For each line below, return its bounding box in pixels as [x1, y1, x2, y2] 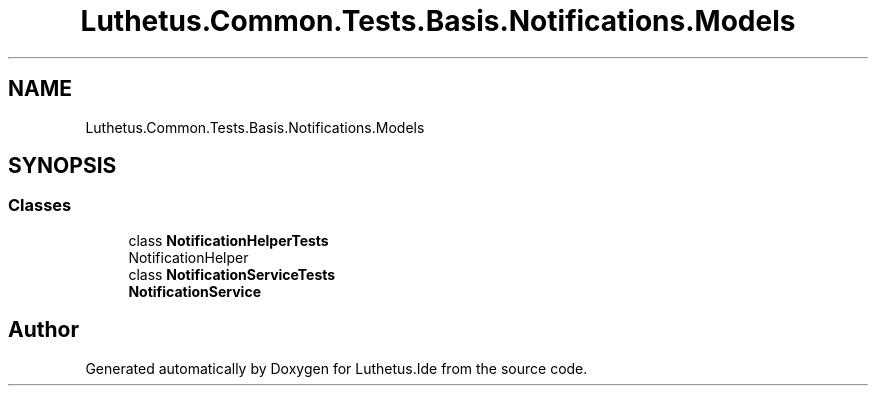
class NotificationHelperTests [128, 231, 329, 249]
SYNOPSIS [8, 153, 117, 179]
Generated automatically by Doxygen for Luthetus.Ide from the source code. [85, 359, 588, 377]
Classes [8, 195, 72, 216]
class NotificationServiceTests [128, 265, 336, 283]
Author [8, 317, 79, 343]
